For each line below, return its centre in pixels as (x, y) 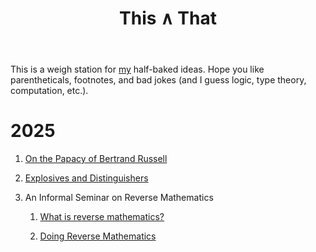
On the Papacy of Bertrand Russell (96, 159)
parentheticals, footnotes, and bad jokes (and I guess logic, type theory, (158, 80)
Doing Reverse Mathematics (98, 236)
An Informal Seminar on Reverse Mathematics (119, 198)
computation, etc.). (49, 91)
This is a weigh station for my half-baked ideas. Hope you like (137, 69)
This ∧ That (168, 18)
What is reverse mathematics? (102, 217)
